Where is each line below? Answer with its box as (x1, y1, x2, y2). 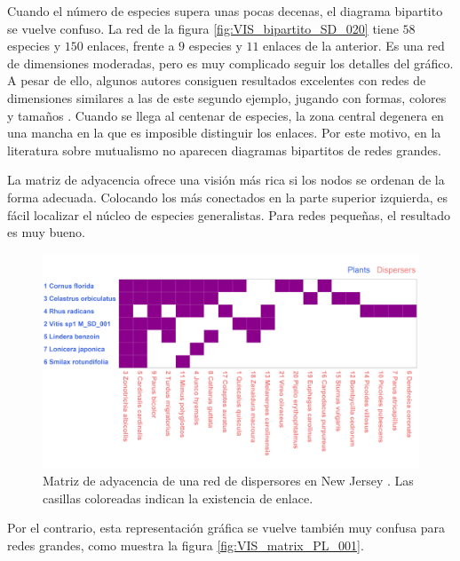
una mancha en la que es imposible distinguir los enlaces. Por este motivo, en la (7, 123, 441, 142)
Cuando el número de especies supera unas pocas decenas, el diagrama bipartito (7, 2, 443, 20)
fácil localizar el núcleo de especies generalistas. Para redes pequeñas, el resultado (7, 205, 451, 224)
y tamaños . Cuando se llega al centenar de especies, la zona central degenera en (7, 106, 444, 124)
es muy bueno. (7, 223, 85, 241)
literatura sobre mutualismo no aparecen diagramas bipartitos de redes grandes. (7, 140, 441, 159)
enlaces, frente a (87, 36, 175, 55)
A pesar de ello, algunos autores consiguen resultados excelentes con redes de (7, 71, 426, 90)
